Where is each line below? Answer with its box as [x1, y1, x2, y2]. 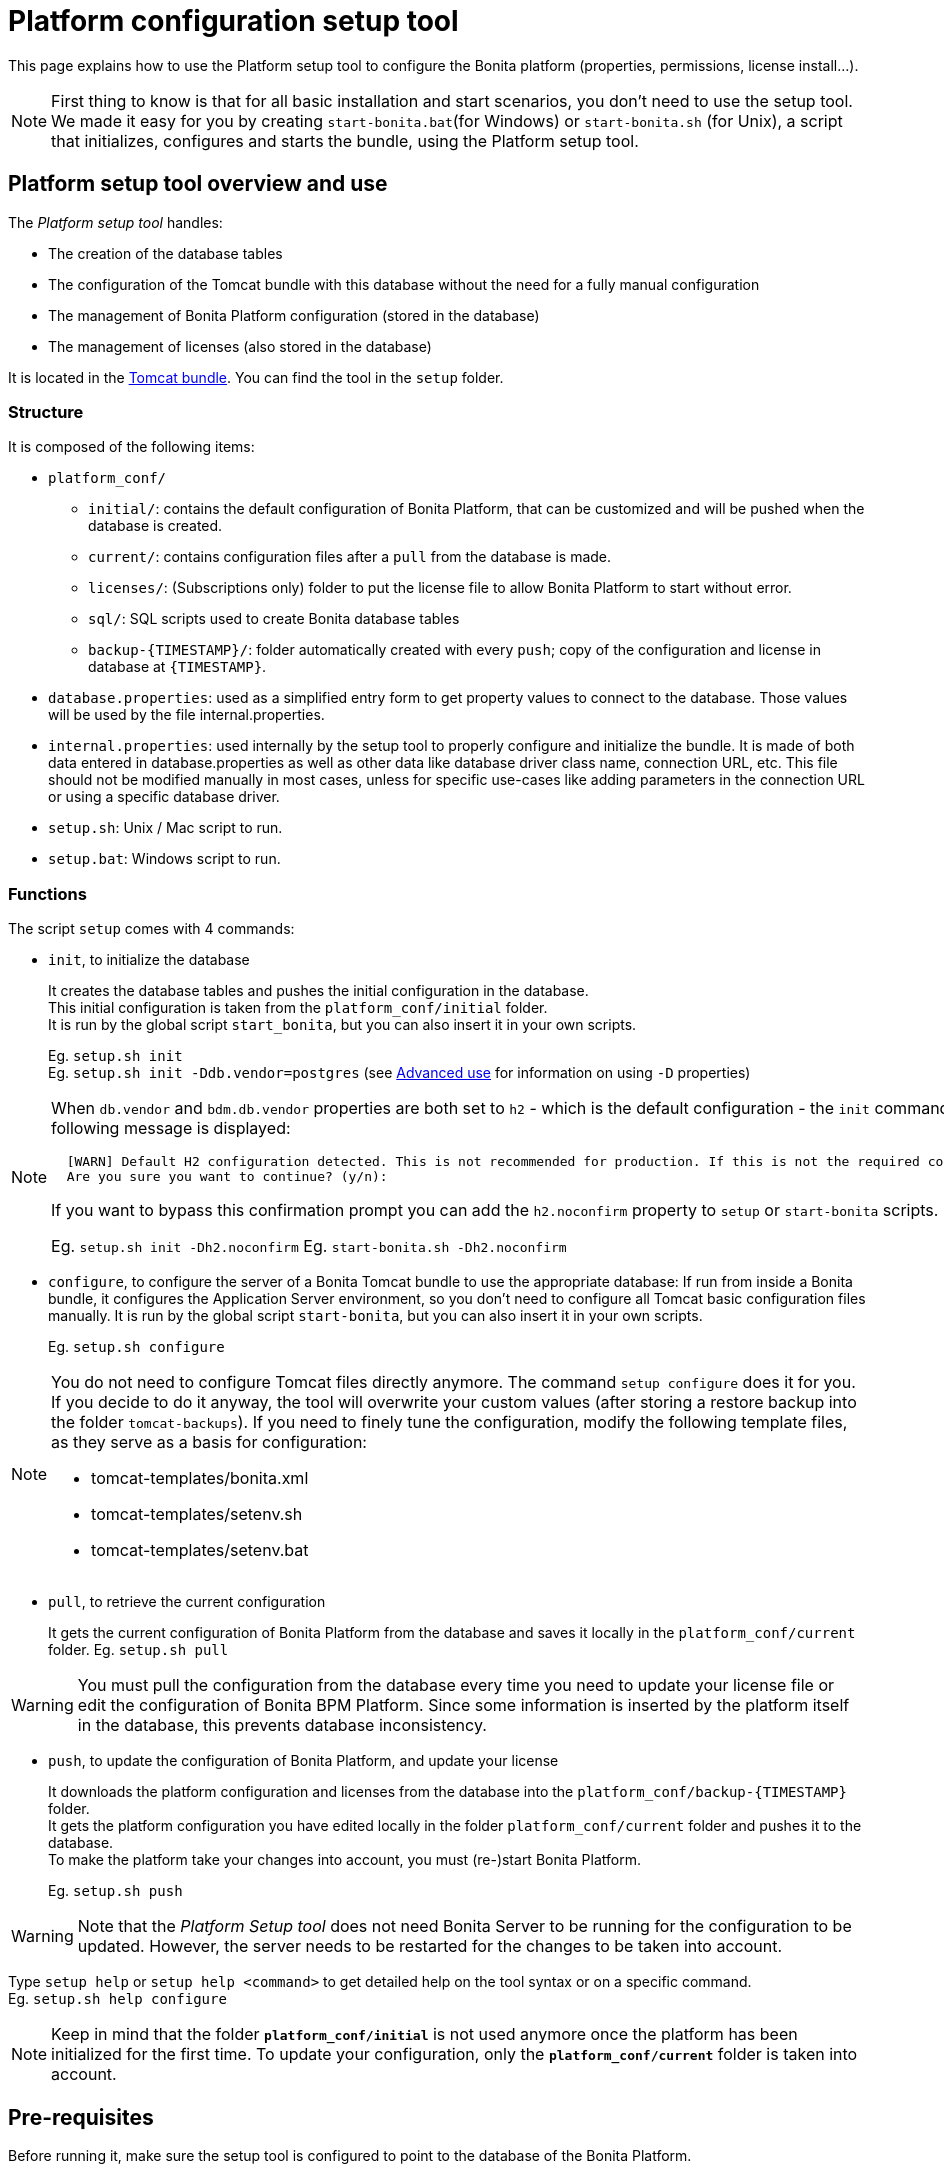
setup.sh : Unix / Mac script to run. [48, 819, 283, 837]
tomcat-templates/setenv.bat [91, 1540, 309, 1561]
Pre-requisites [8, 2104, 154, 2130]
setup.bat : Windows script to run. [48, 850, 281, 868]
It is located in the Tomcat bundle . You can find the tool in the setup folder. [8, 368, 504, 386]
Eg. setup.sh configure [48, 1338, 225, 1356]
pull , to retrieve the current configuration [48, 1593, 326, 1611]
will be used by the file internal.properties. [48, 706, 325, 724]
